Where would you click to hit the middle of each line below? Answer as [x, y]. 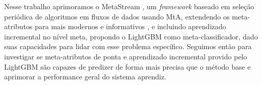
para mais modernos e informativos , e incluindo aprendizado [130, 26]
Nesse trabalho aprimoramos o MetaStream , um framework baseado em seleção [129, 6]
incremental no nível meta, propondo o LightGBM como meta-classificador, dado [131, 36]
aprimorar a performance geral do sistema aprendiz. [85, 77]
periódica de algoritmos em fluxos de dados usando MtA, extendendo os [117, 16]
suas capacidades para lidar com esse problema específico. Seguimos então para [128, 46]
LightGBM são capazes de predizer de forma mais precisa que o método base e [127, 66]
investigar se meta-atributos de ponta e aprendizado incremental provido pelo [126, 56]
